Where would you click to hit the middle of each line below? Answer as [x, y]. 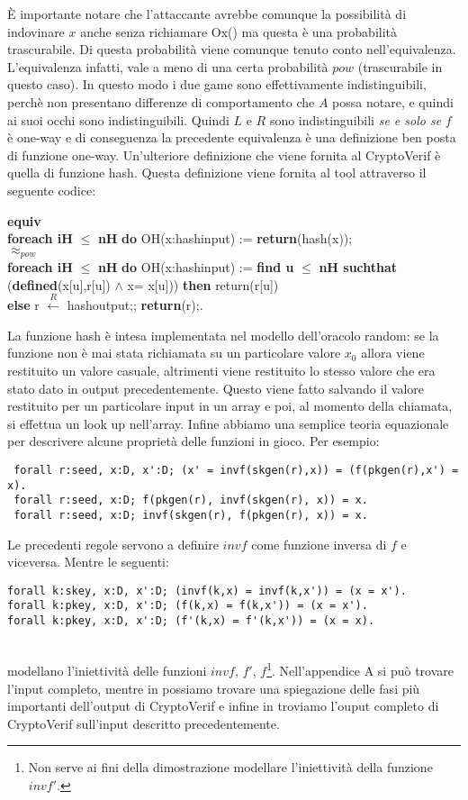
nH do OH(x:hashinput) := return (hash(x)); [225, 238]
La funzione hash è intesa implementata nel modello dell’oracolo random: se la [223, 335]
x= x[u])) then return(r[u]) [203, 284]
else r [23, 305]
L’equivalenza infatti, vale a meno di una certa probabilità [168, 66]
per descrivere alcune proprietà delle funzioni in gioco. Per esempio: [193, 441]
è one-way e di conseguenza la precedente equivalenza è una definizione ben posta [232, 137]
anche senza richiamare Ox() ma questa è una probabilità [239, 31]
